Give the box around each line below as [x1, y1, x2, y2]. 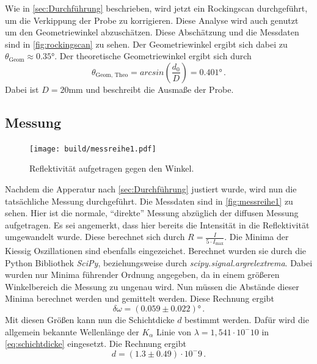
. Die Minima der [224, 230, 289, 243]
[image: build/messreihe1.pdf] [29, 144, 156, 153]
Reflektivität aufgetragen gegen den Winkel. [29, 162, 194, 175]
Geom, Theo [95, 72, 128, 79]
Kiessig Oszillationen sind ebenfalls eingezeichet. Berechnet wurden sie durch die [5, 244, 307, 257]
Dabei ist [5, 82, 39, 95]
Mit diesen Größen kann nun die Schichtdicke [5, 313, 175, 326]
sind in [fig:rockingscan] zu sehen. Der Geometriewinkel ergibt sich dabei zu [5, 37, 288, 50]
